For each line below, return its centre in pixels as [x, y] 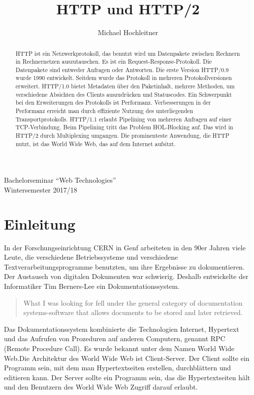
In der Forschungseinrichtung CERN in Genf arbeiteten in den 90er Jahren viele [125, 247]
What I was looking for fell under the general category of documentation [133, 302]
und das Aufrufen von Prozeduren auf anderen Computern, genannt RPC [115, 338]
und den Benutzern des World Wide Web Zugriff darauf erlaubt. [101, 387]
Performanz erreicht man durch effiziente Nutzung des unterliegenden [104, 111]
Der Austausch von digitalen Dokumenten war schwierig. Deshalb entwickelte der [126, 276]
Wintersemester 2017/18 [41, 189]
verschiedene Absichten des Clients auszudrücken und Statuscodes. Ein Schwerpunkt [124, 94]
